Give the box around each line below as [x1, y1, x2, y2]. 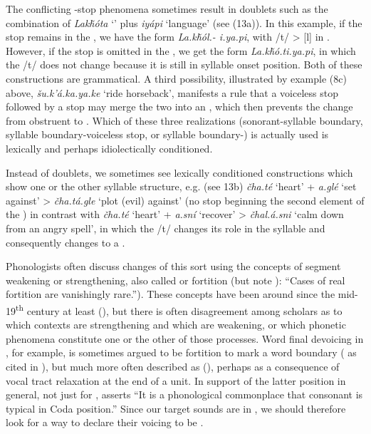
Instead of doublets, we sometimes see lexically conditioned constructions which [6, 165, 353, 180]
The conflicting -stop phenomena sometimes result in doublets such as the [6, 1, 328, 16]
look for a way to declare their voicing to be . [6, 415, 204, 430]
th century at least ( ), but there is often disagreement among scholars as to [16, 301, 343, 318]
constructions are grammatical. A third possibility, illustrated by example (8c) [6, 71, 347, 86]
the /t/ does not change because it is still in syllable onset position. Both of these [6, 57, 362, 72]
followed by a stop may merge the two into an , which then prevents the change [6, 99, 353, 114]
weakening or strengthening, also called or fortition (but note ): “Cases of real [6, 272, 345, 287]
